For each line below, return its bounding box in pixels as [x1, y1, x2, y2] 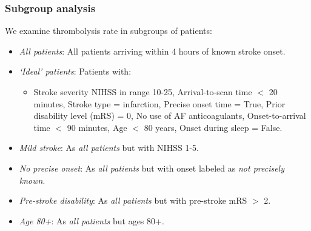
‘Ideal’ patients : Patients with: [19, 65, 132, 78]
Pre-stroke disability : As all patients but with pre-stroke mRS [19, 194, 247, 207]
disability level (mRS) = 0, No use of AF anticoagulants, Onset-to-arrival [33, 109, 306, 122]
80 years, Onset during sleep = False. [144, 121, 283, 133]
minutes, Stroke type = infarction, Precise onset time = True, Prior [33, 97, 286, 110]
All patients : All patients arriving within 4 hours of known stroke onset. [19, 44, 286, 57]
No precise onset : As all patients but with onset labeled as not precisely [19, 161, 285, 174]
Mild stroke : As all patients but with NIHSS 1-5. [19, 141, 199, 154]
